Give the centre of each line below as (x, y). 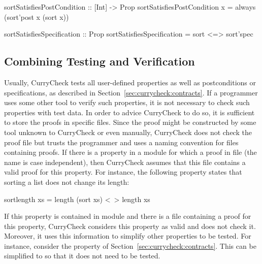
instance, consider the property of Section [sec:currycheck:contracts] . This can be (130, 245)
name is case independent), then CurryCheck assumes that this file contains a (125, 162)
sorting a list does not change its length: (67, 181)
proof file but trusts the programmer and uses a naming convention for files (121, 142)
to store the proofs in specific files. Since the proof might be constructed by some (130, 122)
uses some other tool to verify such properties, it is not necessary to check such (127, 102)
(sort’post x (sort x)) (37, 16)
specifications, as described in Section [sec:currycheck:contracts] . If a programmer (131, 92)
